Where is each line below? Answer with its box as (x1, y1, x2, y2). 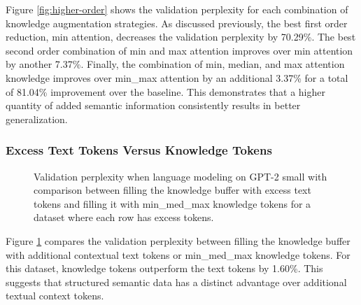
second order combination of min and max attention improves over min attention (6, 43, 353, 57)
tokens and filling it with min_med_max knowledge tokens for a (34, 196, 311, 211)
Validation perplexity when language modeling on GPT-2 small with (34, 169, 327, 183)
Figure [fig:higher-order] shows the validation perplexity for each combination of (6, 2, 348, 16)
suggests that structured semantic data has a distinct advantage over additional (6, 274, 347, 289)
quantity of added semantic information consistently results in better (6, 98, 301, 113)
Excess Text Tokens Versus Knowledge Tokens (6, 141, 272, 159)
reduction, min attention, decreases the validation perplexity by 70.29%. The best (6, 29, 356, 44)
